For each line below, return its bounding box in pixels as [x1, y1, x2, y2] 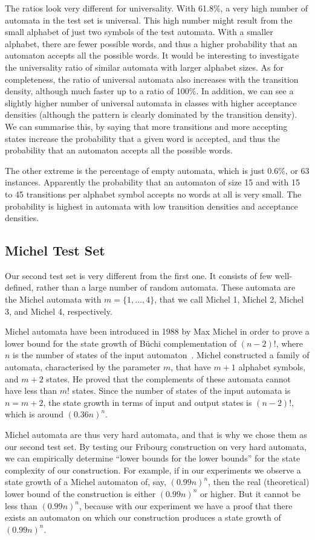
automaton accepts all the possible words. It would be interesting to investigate [5, 49, 299, 62]
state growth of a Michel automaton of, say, [5, 475, 166, 488]
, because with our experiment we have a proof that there [79, 499, 293, 512]
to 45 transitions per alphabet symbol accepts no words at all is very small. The [5, 187, 302, 200]
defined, [5, 281, 34, 294]
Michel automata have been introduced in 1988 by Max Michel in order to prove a [5, 325, 310, 338]
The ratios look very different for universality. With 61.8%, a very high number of [5, 2, 308, 14]
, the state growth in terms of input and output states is [43, 396, 252, 408]
